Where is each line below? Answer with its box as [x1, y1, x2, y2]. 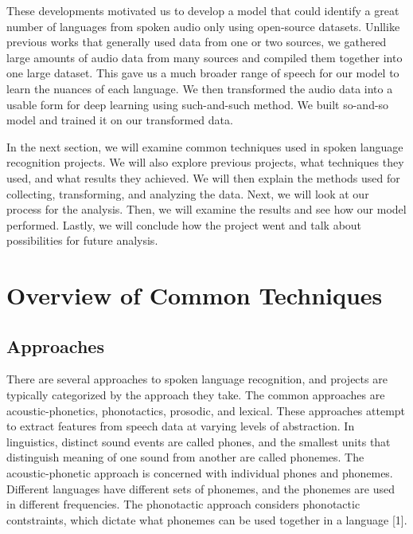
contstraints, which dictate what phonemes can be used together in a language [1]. [6, 511, 407, 528]
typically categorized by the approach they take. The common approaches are [6, 387, 385, 403]
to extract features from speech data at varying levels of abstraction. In [6, 418, 355, 434]
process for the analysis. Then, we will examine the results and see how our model [6, 201, 407, 218]
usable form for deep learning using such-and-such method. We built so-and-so [6, 96, 389, 112]
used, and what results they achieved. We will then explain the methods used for [6, 169, 400, 186]
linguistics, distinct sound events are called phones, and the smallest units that [6, 433, 391, 450]
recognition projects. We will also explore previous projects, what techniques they [6, 154, 404, 171]
